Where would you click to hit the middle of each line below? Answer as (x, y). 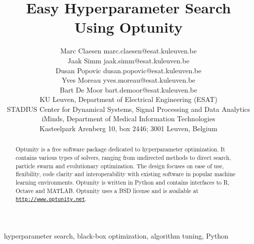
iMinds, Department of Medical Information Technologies (128, 119)
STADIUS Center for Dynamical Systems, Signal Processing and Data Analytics (128, 109)
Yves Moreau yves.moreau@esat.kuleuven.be (128, 80)
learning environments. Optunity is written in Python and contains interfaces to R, (123, 182)
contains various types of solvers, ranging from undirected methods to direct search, (123, 158)
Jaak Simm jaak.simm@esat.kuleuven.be (128, 60)
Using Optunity (128, 27)
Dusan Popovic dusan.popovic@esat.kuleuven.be (128, 70)
